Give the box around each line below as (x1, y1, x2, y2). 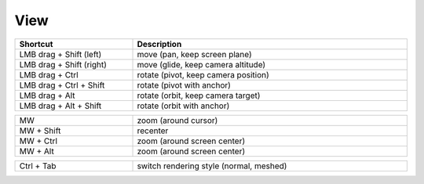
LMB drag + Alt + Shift (19, 100, 102, 111)
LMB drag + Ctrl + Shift (19, 79, 105, 90)
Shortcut (19, 38, 53, 49)
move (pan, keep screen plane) (137, 49, 252, 60)
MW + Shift (19, 125, 61, 136)
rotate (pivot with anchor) (137, 79, 232, 90)
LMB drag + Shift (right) (19, 59, 108, 70)
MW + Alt (19, 146, 54, 157)
